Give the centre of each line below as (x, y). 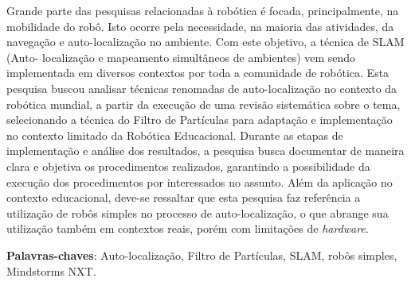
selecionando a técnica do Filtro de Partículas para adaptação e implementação (200, 120)
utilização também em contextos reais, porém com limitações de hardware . (188, 228)
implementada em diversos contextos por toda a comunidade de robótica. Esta (198, 73)
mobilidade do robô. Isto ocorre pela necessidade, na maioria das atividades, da (200, 26)
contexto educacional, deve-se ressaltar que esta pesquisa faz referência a (184, 197)
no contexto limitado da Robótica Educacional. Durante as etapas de (175, 135)
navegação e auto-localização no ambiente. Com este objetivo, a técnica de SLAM (205, 42)
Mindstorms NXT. (51, 270)
